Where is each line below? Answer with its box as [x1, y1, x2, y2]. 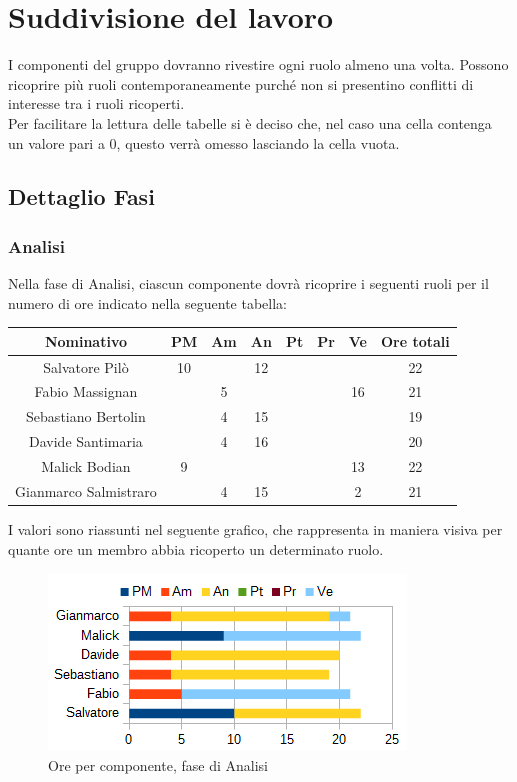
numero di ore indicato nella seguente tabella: [8, 292, 287, 313]
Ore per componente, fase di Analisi [48, 754, 268, 775]
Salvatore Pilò [43, 356, 129, 377]
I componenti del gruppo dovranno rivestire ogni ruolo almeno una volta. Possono [8, 54, 509, 75]
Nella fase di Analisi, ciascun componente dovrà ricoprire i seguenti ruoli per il [8, 273, 489, 294]
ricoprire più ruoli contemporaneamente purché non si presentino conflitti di [8, 73, 474, 94]
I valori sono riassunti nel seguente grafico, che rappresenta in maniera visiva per [8, 518, 503, 539]
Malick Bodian [41, 456, 131, 476]
